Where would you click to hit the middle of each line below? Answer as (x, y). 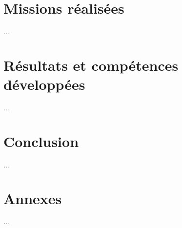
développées (44, 84)
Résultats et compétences (91, 65)
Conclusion (41, 141)
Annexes (33, 198)
